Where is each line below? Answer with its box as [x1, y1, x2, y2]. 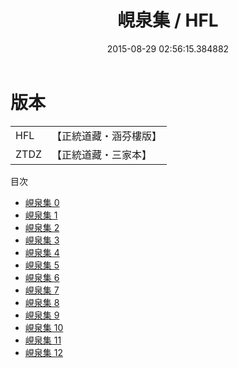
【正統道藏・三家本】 [51, 147, 153, 161]
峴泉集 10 [24, 321, 64, 333]
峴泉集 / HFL [117, 9, 219, 32]
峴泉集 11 [24, 334, 62, 346]
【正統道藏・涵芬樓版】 [51, 129, 163, 143]
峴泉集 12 [24, 346, 63, 358]
